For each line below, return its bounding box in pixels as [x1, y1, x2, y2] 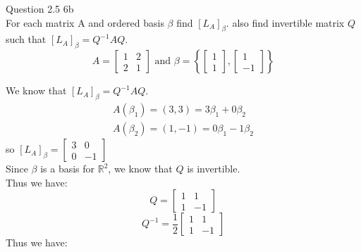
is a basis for [40, 161, 95, 176]
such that [6, 32, 47, 46]
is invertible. [187, 161, 240, 176]
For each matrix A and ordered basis [6, 15, 164, 30]
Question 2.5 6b [6, 1, 74, 15]
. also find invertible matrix [226, 15, 345, 30]
